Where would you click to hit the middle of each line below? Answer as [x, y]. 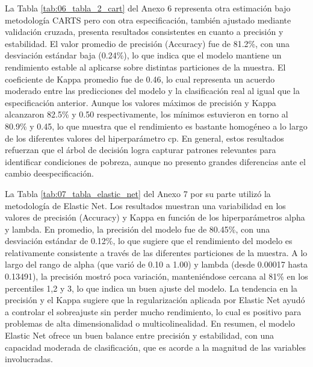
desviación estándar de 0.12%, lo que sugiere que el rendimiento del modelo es [149, 241]
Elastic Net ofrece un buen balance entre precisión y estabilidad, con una [139, 335]
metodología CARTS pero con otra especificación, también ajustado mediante [148, 20]
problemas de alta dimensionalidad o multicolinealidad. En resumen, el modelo [150, 323]
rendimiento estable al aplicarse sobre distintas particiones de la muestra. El [145, 67]
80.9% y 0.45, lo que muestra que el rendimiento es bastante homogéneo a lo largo [156, 126]
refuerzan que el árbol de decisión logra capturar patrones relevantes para [141, 150]
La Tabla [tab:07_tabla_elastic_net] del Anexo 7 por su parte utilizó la [138, 193]
